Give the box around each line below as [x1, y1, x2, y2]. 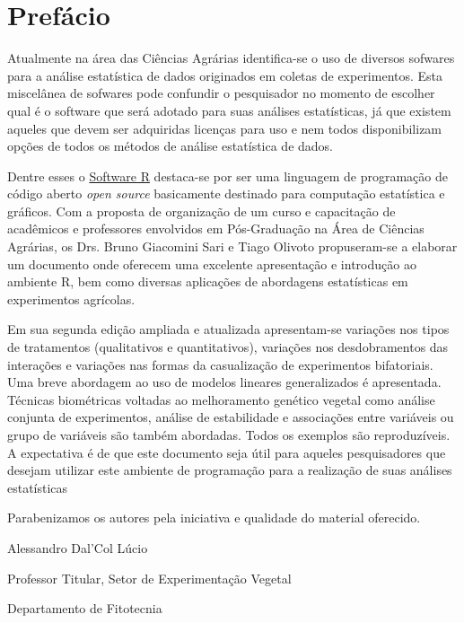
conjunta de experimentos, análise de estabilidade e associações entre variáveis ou [7, 408, 454, 426]
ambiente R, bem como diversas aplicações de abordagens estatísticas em [7, 272, 408, 291]
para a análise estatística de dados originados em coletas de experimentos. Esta [7, 66, 443, 84]
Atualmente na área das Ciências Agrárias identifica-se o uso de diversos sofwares [7, 48, 455, 67]
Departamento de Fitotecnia [7, 599, 162, 618]
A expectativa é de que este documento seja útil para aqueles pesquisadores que [7, 443, 446, 461]
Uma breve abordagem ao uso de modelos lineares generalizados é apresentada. [7, 373, 442, 391]
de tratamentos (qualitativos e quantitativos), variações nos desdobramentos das [7, 338, 449, 356]
